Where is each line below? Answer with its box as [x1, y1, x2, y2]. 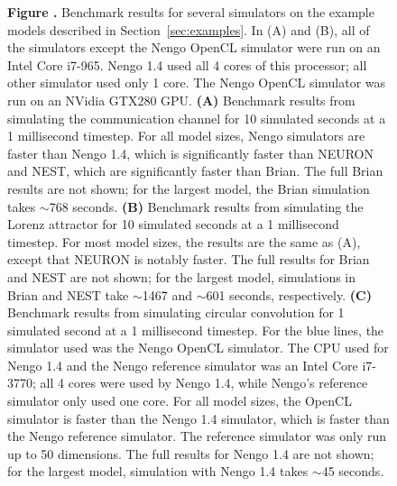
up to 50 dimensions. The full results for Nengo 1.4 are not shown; [7, 444, 374, 463]
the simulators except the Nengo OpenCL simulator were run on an [7, 38, 381, 57]
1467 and [142, 285, 192, 304]
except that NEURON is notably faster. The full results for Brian [7, 250, 370, 269]
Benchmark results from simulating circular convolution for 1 [7, 303, 345, 322]
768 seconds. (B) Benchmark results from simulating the [49, 197, 364, 215]
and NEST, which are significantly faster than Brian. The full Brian [7, 161, 383, 180]
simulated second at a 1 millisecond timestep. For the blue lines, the [7, 320, 384, 339]
